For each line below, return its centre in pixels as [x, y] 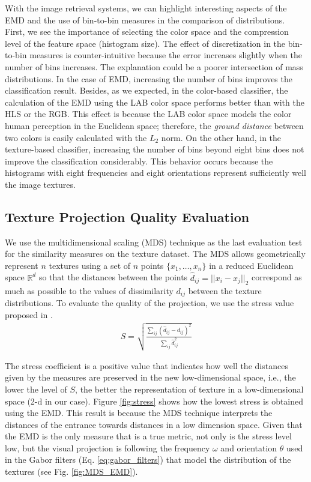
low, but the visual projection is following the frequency [107, 447]
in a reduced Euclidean [251, 265]
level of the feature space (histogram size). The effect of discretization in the [145, 43]
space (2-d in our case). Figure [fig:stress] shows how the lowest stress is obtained [154, 401]
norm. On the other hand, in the [221, 137]
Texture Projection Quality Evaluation [127, 216]
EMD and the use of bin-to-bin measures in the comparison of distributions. [145, 20]
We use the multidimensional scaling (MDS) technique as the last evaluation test [154, 242]
